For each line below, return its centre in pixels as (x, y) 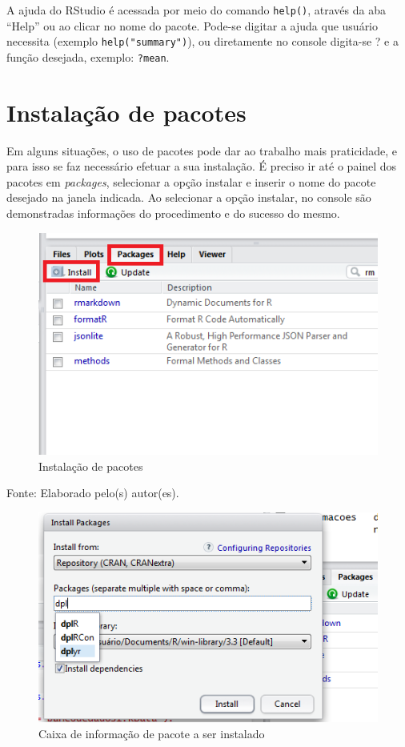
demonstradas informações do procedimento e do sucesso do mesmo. (173, 213)
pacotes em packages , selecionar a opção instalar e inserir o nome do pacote (191, 181)
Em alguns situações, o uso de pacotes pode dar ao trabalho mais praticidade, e (202, 150)
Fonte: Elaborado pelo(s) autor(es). (93, 493)
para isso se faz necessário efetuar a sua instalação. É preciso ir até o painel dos (202, 166)
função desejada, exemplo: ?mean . (88, 56)
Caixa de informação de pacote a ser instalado (152, 733)
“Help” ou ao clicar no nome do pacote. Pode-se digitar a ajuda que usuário (192, 25)
